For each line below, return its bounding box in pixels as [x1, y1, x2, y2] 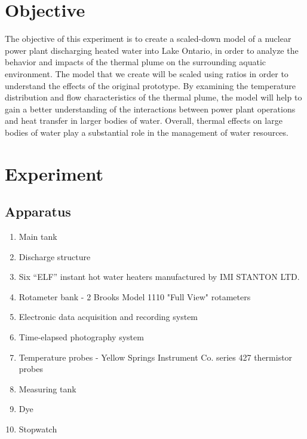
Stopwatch [19, 422, 57, 435]
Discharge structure [19, 250, 91, 263]
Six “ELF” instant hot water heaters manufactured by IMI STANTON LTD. [19, 270, 300, 283]
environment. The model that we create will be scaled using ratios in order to [5, 67, 288, 80]
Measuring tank [19, 382, 76, 395]
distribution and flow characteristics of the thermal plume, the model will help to [5, 91, 302, 103]
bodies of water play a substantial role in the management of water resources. [5, 126, 288, 138]
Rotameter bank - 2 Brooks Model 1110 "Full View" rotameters [19, 290, 251, 303]
